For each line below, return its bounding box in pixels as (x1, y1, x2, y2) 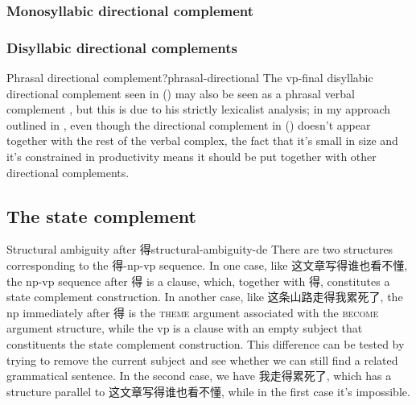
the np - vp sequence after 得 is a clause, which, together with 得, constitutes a (6, 272, 390, 289)
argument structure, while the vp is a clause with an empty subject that (6, 320, 363, 337)
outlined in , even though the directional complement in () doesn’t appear (6, 116, 371, 133)
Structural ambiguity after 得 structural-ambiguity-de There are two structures (6, 241, 393, 258)
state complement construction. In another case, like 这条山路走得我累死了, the (6, 288, 403, 305)
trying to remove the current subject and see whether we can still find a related (6, 351, 398, 368)
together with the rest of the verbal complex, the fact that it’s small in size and (6, 132, 398, 149)
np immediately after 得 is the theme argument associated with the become (6, 304, 379, 320)
